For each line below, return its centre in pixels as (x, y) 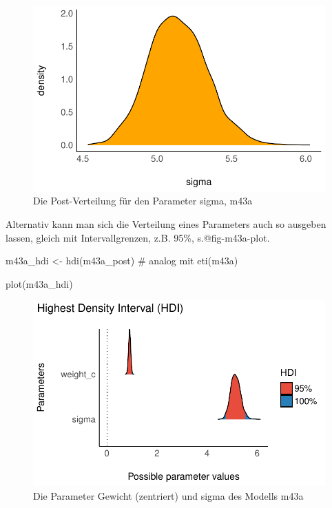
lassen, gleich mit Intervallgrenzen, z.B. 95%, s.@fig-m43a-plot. (138, 237)
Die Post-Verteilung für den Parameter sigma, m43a (143, 201)
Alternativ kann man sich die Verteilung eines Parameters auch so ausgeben (166, 224)
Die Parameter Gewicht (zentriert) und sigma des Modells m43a (168, 495)
